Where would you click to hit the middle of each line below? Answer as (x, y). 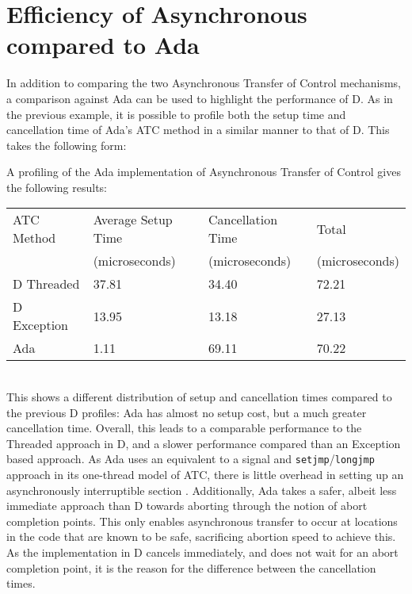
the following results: (57, 187)
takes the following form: (67, 145)
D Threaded (46, 284)
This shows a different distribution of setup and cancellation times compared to (199, 397)
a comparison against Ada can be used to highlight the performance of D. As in (200, 98)
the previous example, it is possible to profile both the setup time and (176, 114)
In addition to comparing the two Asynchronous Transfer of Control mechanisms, (204, 83)
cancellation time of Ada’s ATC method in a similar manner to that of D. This (198, 130)
